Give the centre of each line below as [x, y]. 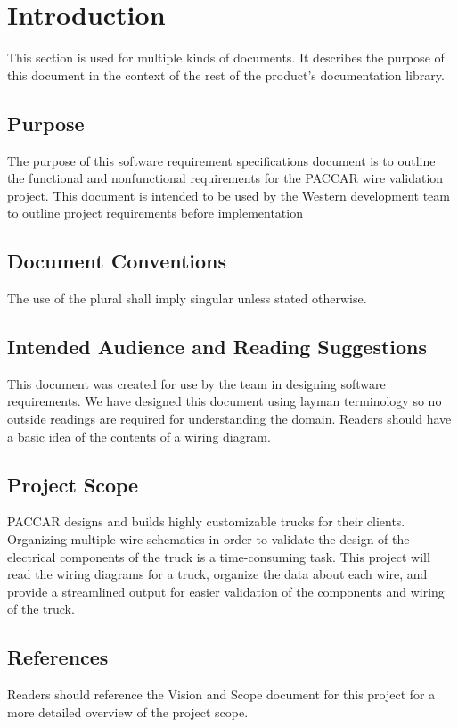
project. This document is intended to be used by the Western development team [229, 195]
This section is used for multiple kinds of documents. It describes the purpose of [226, 58]
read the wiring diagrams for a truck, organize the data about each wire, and [217, 574]
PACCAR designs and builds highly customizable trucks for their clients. [206, 521]
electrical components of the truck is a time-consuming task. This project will [219, 556]
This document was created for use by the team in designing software [196, 383]
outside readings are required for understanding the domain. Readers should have [229, 419]
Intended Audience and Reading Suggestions [217, 347]
